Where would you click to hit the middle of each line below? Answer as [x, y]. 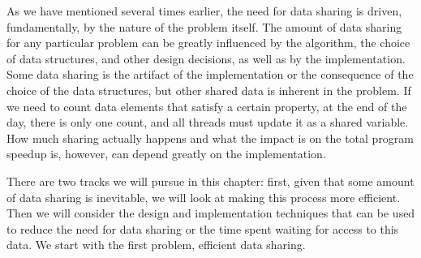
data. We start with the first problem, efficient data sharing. [156, 245]
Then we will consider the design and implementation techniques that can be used [211, 213]
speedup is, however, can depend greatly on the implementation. [166, 154]
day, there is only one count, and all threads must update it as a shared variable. [208, 122]
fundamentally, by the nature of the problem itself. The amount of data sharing [204, 26]
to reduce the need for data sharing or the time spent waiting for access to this [203, 228]
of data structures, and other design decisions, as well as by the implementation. [206, 58]
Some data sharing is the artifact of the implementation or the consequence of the [210, 74]
